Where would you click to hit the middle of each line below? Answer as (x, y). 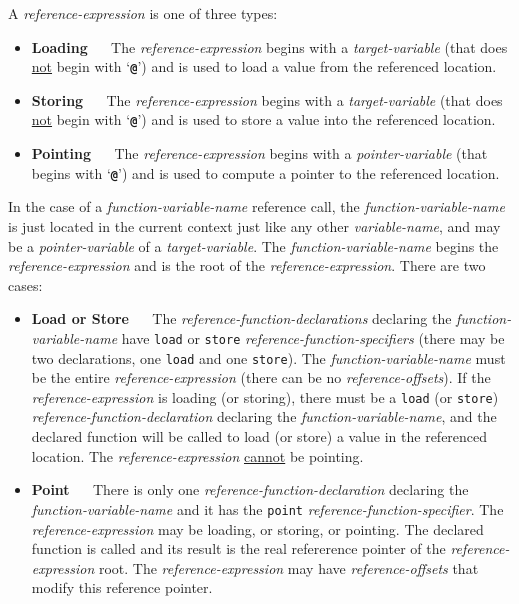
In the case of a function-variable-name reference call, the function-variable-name (256, 206)
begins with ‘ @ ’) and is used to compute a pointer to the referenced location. (265, 172)
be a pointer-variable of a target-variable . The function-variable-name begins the (253, 245)
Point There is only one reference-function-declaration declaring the (250, 489)
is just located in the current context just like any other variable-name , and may (254, 225)
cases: (25, 284)
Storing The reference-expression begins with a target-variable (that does (267, 99)
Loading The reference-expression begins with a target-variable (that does (269, 46)
